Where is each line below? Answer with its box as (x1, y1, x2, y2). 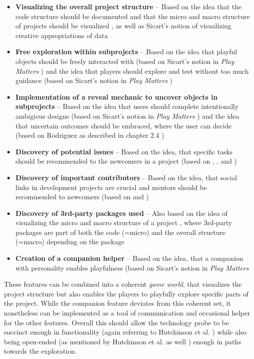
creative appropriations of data (15, 30, 108, 40)
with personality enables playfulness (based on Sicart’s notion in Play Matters (15, 262, 249, 273)
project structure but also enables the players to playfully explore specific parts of (4, 288, 249, 298)
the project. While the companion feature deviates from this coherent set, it (4, 298, 231, 308)
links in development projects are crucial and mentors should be (15, 182, 207, 192)
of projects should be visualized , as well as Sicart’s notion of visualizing (15, 21, 232, 31)
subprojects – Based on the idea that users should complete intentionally (15, 101, 239, 111)
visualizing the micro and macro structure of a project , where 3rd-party (15, 217, 232, 228)
